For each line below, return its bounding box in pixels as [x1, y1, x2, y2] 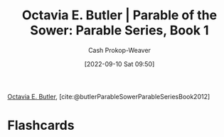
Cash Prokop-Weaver [87, 46, 151, 54]
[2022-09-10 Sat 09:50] [84, 59, 155, 68]
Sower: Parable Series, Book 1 [30, 22, 209, 39]
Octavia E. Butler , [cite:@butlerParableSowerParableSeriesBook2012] [7, 92, 210, 101]
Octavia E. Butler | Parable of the [21, 7, 218, 24]
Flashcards [7, 118, 75, 133]
